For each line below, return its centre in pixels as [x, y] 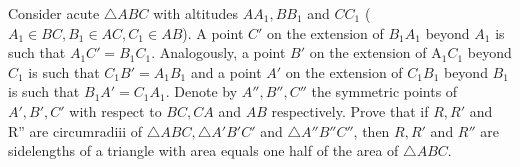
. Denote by [201, 91]
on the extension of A [375, 52]
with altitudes [196, 13]
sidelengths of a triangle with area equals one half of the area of [203, 150]
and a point [226, 71]
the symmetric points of [384, 91]
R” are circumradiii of [75, 130]
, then [371, 130]
